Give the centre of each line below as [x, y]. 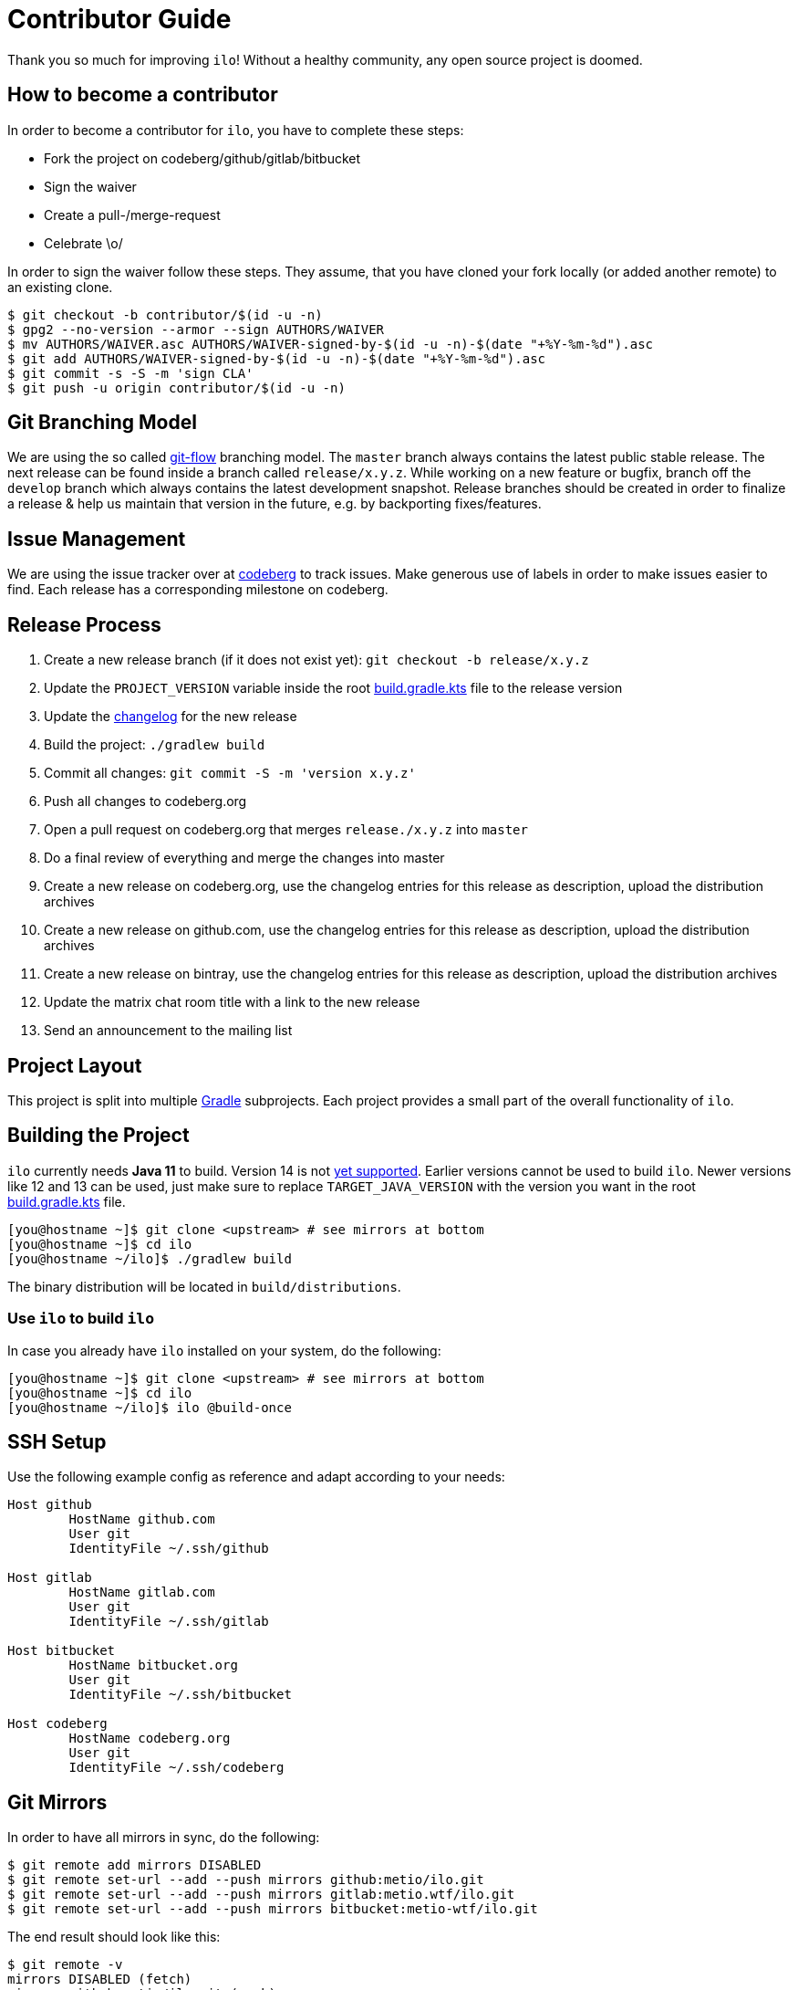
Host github [50, 1505]
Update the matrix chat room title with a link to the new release [232, 1002]
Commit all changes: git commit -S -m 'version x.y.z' [230, 773]
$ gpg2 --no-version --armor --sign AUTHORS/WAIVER [196, 329]
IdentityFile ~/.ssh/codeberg [176, 1768]
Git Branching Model [102, 423]
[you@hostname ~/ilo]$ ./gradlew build [150, 1258]
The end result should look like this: [114, 1937]
